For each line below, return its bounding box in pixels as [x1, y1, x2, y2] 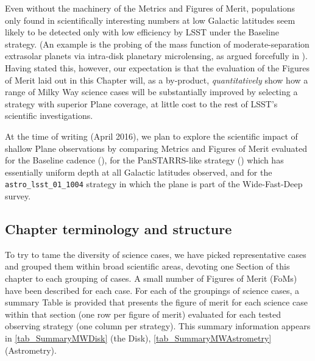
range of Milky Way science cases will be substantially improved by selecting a [5, 85, 298, 98]
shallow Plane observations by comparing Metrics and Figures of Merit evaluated [5, 141, 308, 154]
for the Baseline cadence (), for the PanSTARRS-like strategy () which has [5, 154, 284, 166]
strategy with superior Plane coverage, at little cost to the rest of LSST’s [5, 97, 278, 110]
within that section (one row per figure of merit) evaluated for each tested [5, 307, 281, 320]
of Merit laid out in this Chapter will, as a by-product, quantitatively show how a [5, 73, 308, 86]
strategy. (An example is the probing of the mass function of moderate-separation [5, 37, 310, 50]
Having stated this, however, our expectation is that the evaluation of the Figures [5, 61, 310, 74]
